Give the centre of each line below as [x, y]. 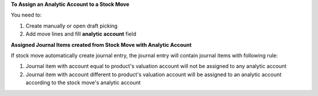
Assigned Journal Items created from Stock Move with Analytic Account [101, 44]
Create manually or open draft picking [72, 26]
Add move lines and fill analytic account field [81, 34]
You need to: [26, 15]
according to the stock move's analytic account [83, 83]
